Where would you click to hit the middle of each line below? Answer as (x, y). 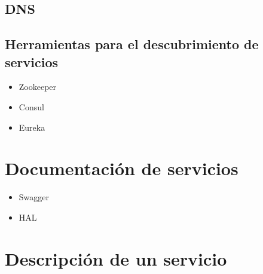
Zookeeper (38, 87)
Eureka (32, 127)
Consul (31, 106)
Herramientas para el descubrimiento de (132, 44)
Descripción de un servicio (116, 258)
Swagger (34, 197)
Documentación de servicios (122, 168)
